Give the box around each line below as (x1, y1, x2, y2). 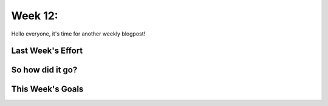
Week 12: (11, 9, 58, 22)
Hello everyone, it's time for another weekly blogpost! (11, 30, 146, 37)
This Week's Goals (11, 84, 84, 95)
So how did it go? (11, 65, 78, 75)
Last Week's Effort (11, 46, 83, 56)
